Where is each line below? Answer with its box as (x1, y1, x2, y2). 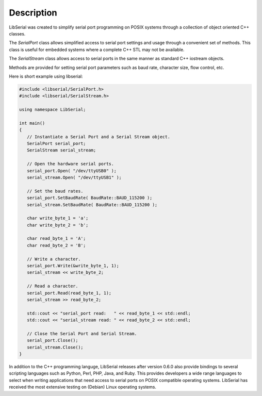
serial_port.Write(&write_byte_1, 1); (27, 263, 119, 269)
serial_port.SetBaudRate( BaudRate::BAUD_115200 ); (27, 195, 152, 201)
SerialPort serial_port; (27, 141, 86, 146)
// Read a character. (27, 283, 79, 289)
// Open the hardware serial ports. (27, 161, 114, 167)
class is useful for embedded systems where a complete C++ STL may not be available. (9, 47, 184, 52)
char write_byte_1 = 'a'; (27, 215, 89, 221)
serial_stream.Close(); (27, 345, 83, 350)
